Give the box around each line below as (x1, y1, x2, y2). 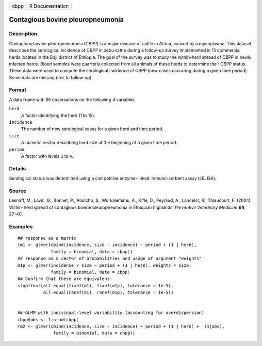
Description (9, 31, 37, 37)
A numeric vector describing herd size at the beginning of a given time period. (21, 140, 178, 146)
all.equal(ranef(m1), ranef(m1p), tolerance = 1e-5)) (43, 290, 174, 296)
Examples (9, 223, 33, 230)
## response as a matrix (17, 235, 77, 241)
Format (9, 86, 27, 93)
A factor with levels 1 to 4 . (21, 153, 74, 159)
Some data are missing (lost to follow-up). (9, 74, 93, 80)
